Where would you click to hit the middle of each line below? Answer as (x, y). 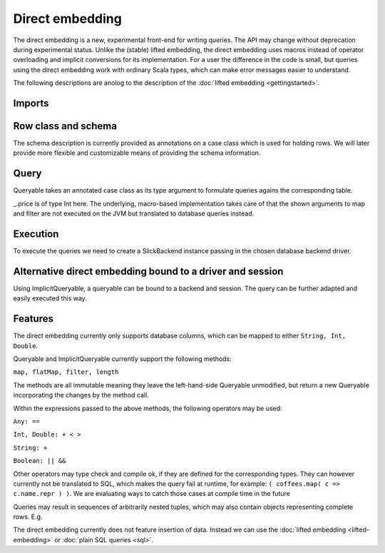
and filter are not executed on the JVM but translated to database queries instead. (134, 213)
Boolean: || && (40, 461)
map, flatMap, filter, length (66, 372)
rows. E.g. (28, 517)
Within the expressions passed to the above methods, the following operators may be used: (148, 408)
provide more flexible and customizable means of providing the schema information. (137, 153)
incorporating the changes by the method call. (81, 395)
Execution (36, 234)
